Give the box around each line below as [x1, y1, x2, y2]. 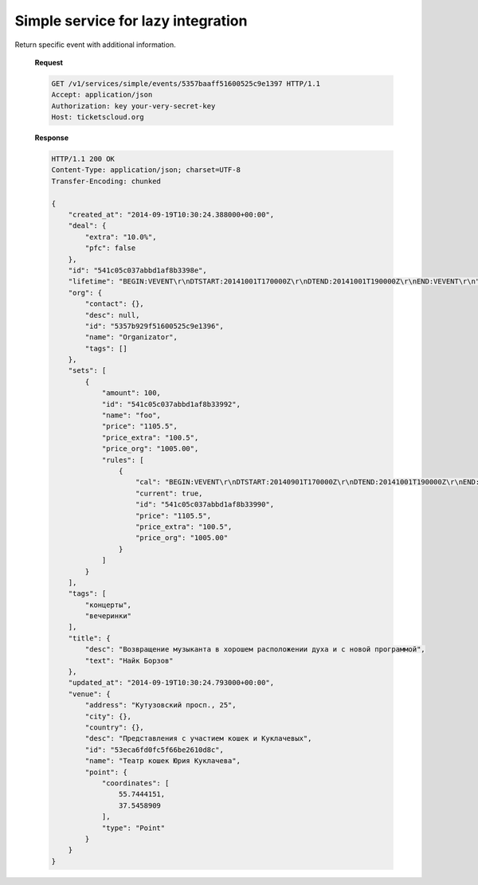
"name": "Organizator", [84, 333, 178, 342]
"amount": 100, [101, 389, 161, 397]
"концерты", [84, 600, 131, 609]
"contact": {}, [84, 300, 145, 308]
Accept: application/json [51, 90, 153, 100]
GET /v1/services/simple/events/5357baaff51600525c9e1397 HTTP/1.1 [51, 79, 321, 88]
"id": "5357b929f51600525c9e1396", [84, 321, 225, 331]
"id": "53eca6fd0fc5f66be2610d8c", [84, 745, 225, 754]
